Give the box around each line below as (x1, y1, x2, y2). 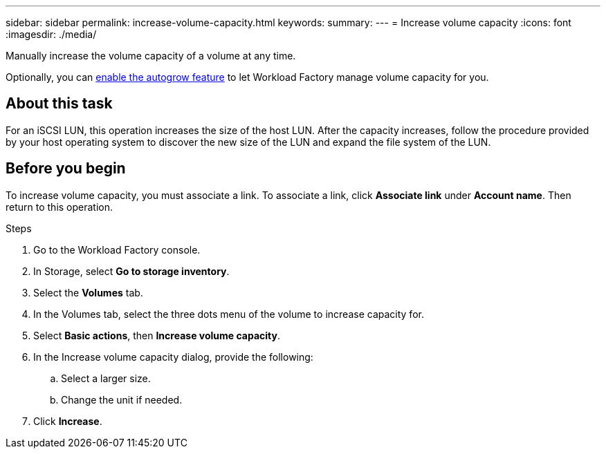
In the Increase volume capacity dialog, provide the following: (33, 350, 313, 363)
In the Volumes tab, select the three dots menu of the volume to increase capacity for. (33, 308, 424, 320)
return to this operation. (6, 200, 113, 213)
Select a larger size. (61, 372, 151, 384)
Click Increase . (33, 415, 102, 427)
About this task (6, 95, 113, 113)
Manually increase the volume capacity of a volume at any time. (6, 50, 296, 62)
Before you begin (6, 160, 126, 178)
